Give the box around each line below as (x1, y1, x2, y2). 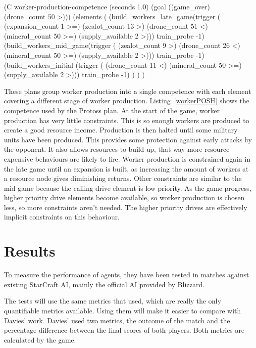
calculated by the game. (4, 334, 76, 345)
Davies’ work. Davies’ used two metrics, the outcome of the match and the (4, 315, 230, 325)
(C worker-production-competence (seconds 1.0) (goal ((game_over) (4, 1, 210, 11)
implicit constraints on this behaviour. (4, 212, 120, 222)
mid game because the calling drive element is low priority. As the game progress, (4, 182, 252, 193)
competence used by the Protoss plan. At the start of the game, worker (4, 105, 220, 115)
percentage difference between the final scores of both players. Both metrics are (4, 325, 245, 335)
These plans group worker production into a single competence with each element (4, 86, 251, 96)
